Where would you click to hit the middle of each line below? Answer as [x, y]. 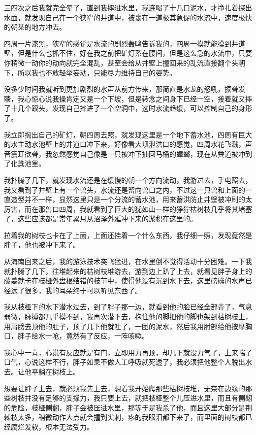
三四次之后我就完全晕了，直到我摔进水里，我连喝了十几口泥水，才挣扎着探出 [128, 7]
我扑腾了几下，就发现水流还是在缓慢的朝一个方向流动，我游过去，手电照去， [128, 180]
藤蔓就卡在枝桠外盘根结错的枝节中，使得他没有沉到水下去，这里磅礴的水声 [125, 281]
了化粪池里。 [25, 163]
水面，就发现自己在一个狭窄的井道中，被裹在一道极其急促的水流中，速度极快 [128, 17]
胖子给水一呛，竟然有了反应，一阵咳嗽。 [83, 336]
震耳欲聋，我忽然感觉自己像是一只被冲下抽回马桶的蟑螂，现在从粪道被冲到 [131, 153]
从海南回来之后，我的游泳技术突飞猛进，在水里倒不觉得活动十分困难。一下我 [128, 261]
